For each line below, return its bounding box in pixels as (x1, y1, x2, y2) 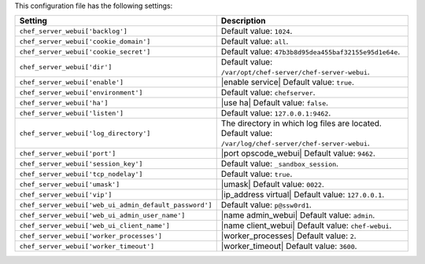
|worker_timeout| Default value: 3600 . (220, 240, 357, 251)
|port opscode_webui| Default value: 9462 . (220, 148, 375, 159)
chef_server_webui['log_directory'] (19, 129, 151, 137)
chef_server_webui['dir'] (19, 63, 113, 71)
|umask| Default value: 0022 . (220, 179, 324, 190)
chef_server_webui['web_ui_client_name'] (19, 221, 170, 229)
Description (220, 16, 266, 27)
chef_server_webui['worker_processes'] (19, 232, 163, 240)
